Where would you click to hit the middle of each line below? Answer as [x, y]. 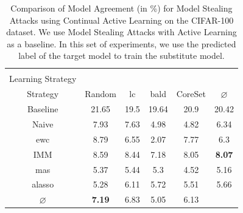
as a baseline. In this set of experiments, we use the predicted [121, 43]
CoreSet [191, 94]
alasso [43, 184]
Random [100, 94]
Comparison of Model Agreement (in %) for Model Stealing [121, 8]
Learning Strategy [43, 79]
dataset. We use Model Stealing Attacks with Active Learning [121, 32]
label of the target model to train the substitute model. [121, 56]
